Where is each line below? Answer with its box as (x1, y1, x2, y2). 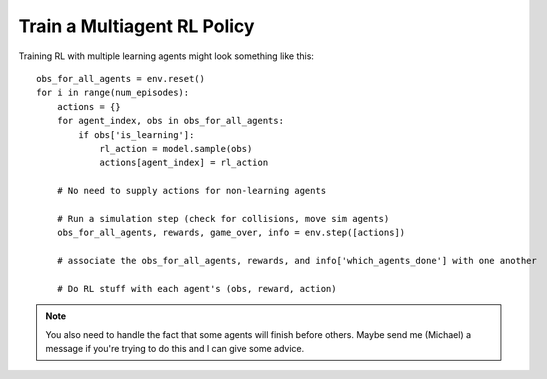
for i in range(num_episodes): (36, 87, 190, 99)
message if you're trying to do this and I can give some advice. (45, 342, 305, 354)
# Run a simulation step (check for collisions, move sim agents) (56, 213, 390, 224)
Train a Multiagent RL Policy (18, 15, 255, 37)
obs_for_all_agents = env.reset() (36, 73, 205, 84)
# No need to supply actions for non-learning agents (56, 185, 327, 197)
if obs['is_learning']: (78, 129, 195, 140)
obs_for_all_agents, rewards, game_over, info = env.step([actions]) (56, 227, 406, 239)
